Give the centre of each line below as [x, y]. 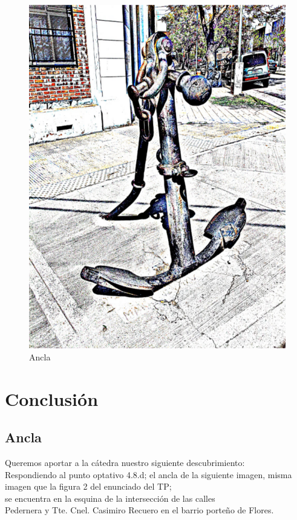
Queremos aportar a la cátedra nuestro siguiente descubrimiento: [125, 463]
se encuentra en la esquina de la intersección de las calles [110, 498]
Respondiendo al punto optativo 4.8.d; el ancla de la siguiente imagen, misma [148, 474]
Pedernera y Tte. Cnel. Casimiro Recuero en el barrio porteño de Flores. [139, 510]
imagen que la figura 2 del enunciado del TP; [88, 486]
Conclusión [52, 398]
